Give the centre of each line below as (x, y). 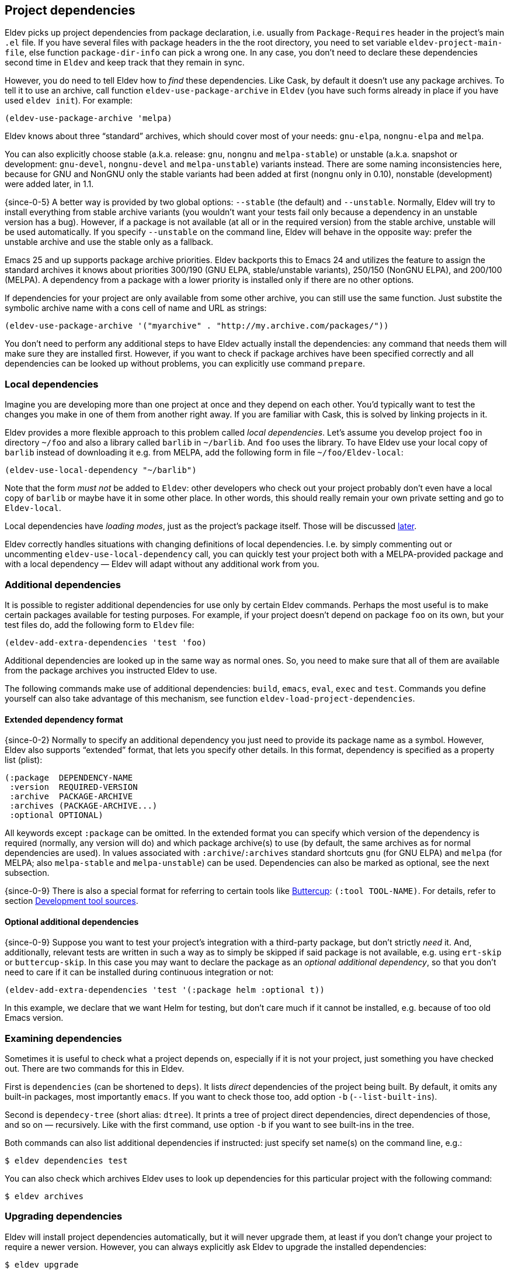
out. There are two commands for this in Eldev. (95, 1069)
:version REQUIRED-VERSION (74, 787)
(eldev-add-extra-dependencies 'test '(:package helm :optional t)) (165, 990)
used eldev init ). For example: (69, 101)
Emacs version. (34, 1018)
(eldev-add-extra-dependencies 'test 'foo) (106, 642)
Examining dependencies (63, 1038)
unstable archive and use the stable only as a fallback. (109, 242)
